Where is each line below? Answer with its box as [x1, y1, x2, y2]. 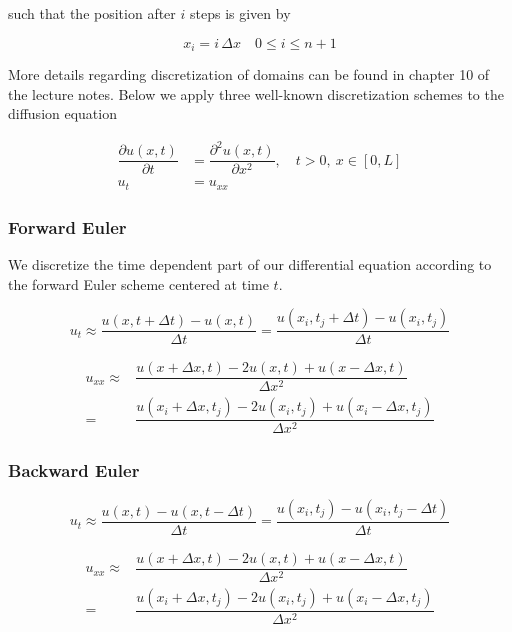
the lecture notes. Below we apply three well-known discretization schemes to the [8, 83, 504, 104]
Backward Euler [8, 458, 140, 483]
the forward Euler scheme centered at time [8, 273, 269, 294]
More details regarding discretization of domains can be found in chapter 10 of [8, 64, 490, 85]
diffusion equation [8, 103, 117, 124]
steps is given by [189, 3, 291, 23]
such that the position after [8, 3, 176, 23]
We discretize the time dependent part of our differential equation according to [8, 254, 492, 275]
